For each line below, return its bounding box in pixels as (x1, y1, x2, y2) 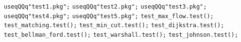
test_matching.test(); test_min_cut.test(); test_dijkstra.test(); (4, 22, 224, 29)
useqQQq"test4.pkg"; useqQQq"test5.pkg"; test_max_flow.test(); (4, 12, 214, 20)
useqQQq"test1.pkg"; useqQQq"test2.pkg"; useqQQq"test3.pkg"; (4, 3, 207, 10)
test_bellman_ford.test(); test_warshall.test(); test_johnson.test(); (4, 31, 238, 38)
